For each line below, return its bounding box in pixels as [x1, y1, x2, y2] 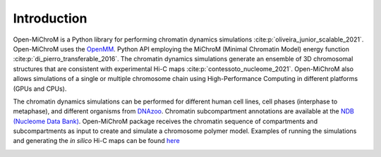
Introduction [13, 11, 87, 26]
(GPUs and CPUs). [13, 84, 67, 93]
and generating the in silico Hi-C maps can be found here [13, 137, 180, 145]
